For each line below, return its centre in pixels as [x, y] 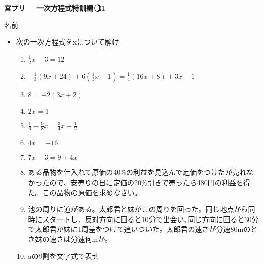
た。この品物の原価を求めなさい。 [85, 192]
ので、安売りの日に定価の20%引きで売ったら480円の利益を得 [150, 182]
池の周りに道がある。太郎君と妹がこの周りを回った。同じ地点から [138, 209]
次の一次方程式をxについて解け [67, 42]
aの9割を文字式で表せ [64, 256]
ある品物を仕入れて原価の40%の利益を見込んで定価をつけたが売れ [137, 172]
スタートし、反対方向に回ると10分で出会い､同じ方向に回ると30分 [151, 219]
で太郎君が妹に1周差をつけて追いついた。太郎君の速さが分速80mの [139, 229]
